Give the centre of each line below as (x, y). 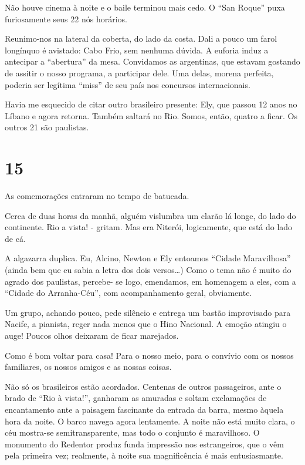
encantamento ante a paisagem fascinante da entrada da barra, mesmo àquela (144, 409)
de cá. (15, 238)
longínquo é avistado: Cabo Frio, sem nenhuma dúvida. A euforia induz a (137, 50)
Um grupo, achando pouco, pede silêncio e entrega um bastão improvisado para (148, 312)
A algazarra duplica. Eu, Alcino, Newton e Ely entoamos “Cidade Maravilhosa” (148, 258)
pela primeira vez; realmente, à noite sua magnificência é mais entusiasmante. (144, 455)
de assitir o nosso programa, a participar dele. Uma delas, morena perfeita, (139, 73)
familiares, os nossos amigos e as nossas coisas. (88, 367)
